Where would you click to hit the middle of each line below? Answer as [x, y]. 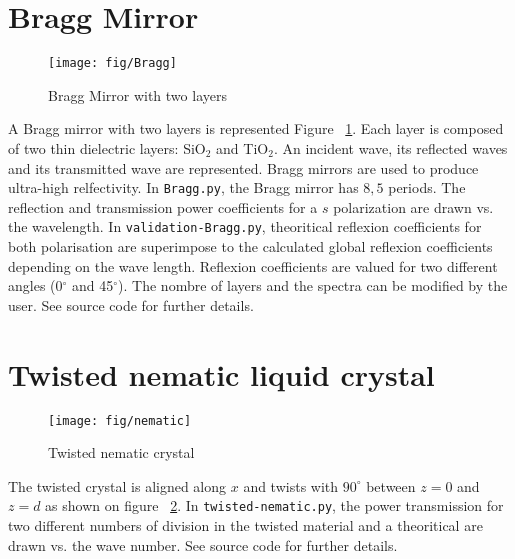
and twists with [291, 485]
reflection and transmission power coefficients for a [163, 206]
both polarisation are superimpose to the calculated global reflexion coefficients [250, 246]
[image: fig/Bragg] [112, 63]
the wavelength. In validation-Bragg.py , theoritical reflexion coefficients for [245, 226]
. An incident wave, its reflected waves [390, 147]
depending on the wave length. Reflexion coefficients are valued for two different [253, 265]
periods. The [427, 187]
